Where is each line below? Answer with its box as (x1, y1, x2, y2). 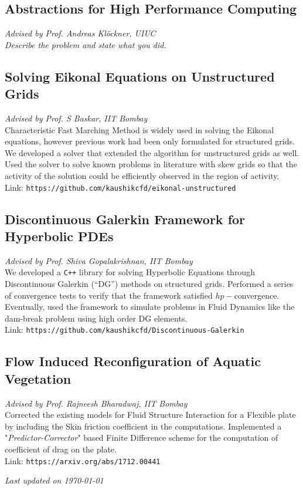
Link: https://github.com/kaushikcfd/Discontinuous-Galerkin (5, 323, 244, 336)
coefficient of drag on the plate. (5, 443, 117, 455)
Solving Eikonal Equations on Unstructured (5, 67, 275, 85)
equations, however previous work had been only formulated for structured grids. (5, 135, 295, 147)
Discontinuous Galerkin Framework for (5, 209, 246, 228)
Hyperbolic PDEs (5, 227, 114, 245)
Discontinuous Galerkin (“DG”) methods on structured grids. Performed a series (5, 278, 294, 290)
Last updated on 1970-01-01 (5, 474, 104, 486)
